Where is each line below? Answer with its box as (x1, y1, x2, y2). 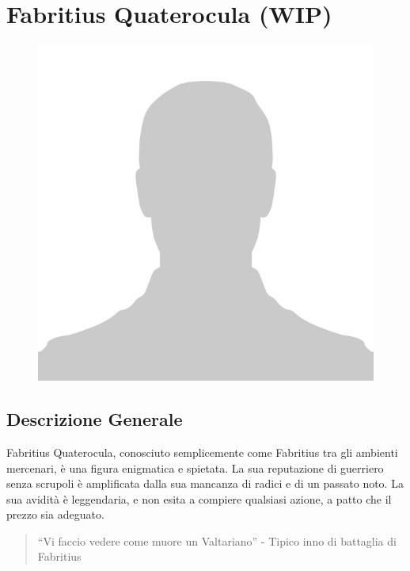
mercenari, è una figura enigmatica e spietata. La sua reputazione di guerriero (6, 459, 384, 476)
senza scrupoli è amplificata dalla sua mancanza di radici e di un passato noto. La (6, 475, 404, 492)
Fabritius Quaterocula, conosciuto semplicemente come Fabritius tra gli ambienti (6, 443, 398, 460)
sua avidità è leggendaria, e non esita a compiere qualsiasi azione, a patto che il (6, 490, 392, 507)
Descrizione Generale (6, 407, 183, 431)
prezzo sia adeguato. (6, 506, 104, 523)
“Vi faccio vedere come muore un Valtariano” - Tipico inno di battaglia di (37, 532, 397, 549)
